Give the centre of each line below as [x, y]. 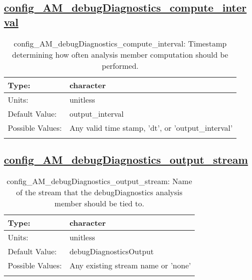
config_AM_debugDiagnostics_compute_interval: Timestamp [120, 43]
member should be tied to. [99, 203]
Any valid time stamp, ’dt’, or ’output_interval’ [151, 127]
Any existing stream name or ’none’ [130, 265]
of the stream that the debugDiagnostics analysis [99, 192]
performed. [120, 65]
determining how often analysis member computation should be [120, 54]
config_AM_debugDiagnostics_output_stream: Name [99, 181]
